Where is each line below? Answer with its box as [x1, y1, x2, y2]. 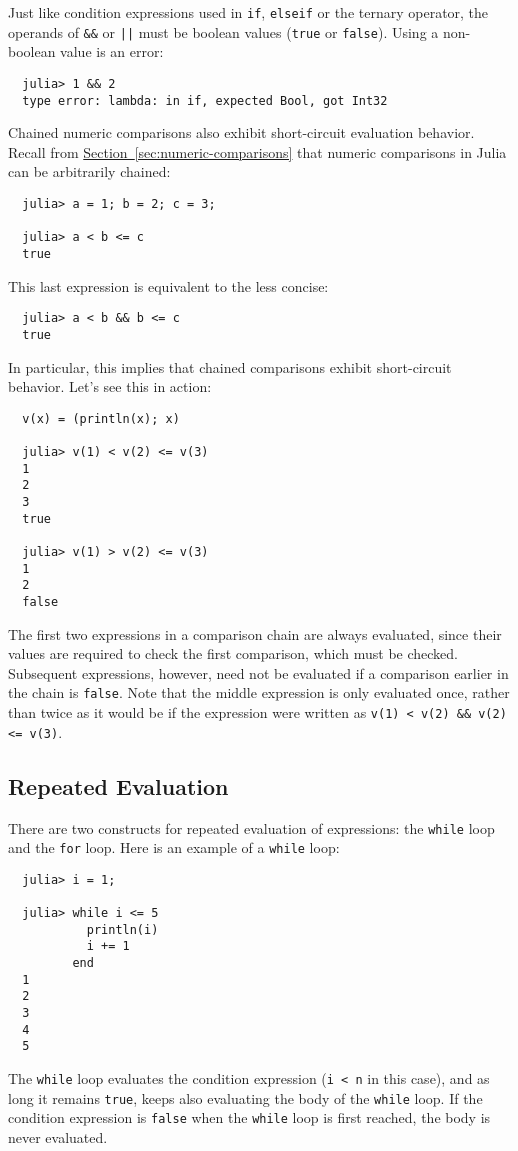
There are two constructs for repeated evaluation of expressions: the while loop [8, 817, 495, 838]
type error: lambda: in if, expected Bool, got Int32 [22, 93, 388, 108]
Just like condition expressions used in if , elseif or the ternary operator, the [8, 2, 489, 22]
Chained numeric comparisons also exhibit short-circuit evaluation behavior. [8, 122, 475, 143]
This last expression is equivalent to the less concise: [8, 275, 329, 296]
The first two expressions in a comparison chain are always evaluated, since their [8, 623, 502, 644]
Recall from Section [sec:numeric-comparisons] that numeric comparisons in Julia [8, 141, 507, 162]
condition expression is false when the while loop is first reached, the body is [8, 1107, 491, 1128]
